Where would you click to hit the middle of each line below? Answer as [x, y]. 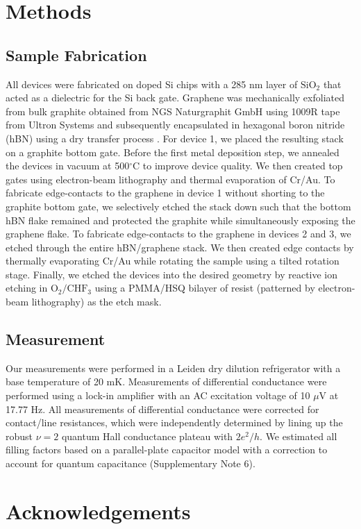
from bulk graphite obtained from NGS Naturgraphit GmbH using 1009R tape [173, 111]
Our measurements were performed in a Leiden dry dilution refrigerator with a [173, 368]
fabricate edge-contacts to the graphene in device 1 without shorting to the [165, 193]
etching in [27, 288]
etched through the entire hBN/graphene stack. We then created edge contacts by [180, 247]
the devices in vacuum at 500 [68, 166]
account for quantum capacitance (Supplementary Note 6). [131, 463]
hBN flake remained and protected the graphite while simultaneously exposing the [180, 220]
